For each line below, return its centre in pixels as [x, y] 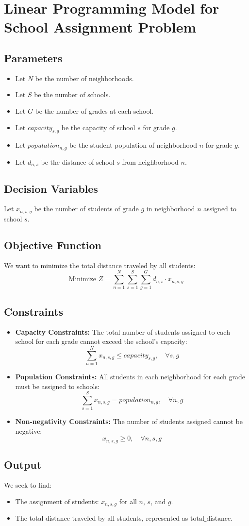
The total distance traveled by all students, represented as [102, 518]
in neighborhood [171, 209]
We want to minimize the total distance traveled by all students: [100, 265]
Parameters [33, 58]
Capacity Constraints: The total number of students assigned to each [123, 331]
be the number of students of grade [86, 209]
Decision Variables [51, 188]
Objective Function [53, 245]
